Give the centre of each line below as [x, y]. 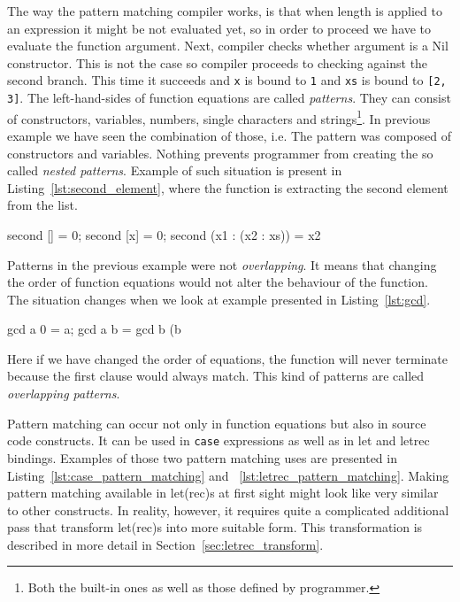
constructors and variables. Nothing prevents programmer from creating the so [220, 153]
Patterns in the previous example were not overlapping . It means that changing [222, 264]
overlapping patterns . [64, 394]
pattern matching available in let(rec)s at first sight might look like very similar [223, 493]
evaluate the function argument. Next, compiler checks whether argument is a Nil [228, 46]
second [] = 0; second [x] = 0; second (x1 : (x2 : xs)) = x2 [164, 234]
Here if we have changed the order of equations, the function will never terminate [228, 358]
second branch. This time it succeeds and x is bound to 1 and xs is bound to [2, [227, 80]
